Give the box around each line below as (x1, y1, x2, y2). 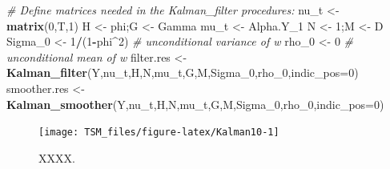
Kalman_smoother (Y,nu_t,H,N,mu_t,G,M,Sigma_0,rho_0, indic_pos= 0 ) (6, 95, 384, 112)
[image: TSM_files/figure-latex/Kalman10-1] (38, 127, 279, 139)
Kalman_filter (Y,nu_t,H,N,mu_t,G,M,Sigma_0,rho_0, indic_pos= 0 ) (6, 64, 359, 81)
